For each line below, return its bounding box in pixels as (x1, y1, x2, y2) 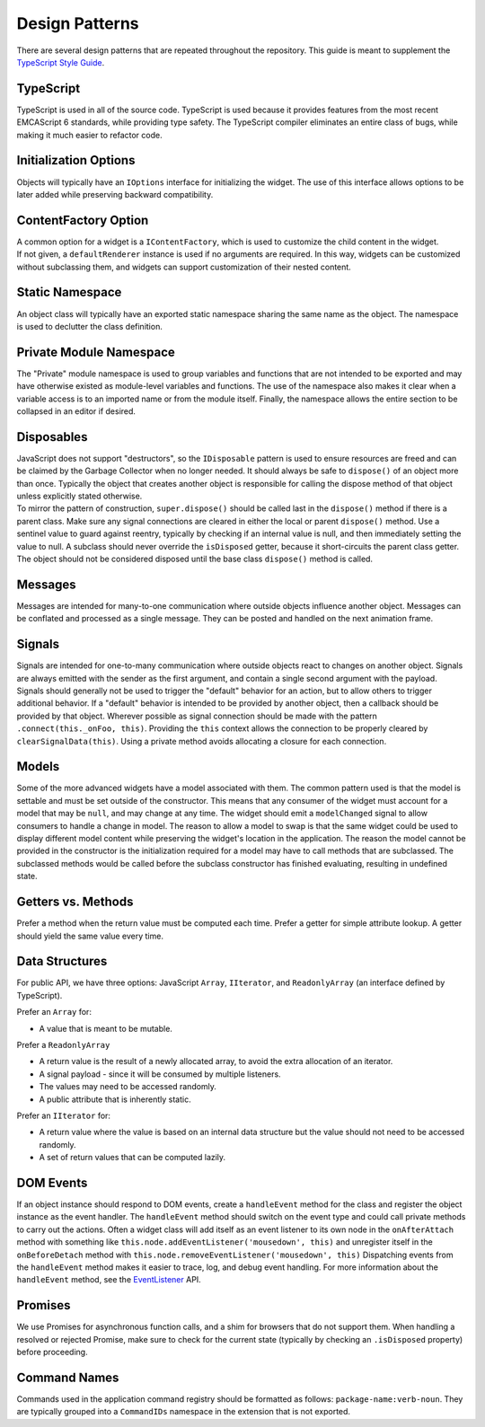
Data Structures (16, 954, 108, 969)
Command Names (16, 1370, 119, 1385)
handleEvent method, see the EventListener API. (16, 1274, 201, 1285)
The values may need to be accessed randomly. (39, 1081, 217, 1092)
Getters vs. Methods (16, 894, 134, 910)
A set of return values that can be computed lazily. (39, 1152, 226, 1163)
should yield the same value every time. (16, 930, 163, 941)
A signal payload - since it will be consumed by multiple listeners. (39, 1069, 282, 1079)
